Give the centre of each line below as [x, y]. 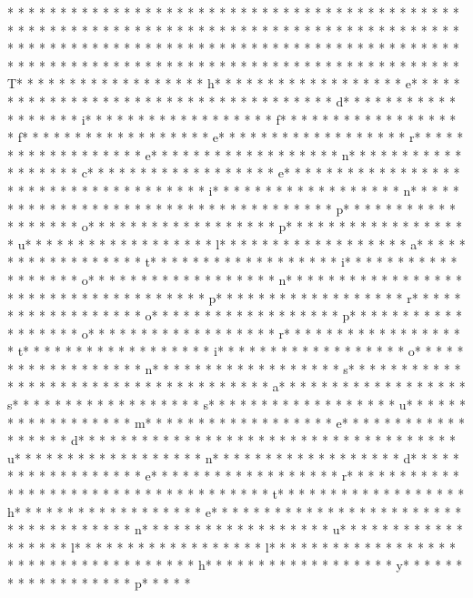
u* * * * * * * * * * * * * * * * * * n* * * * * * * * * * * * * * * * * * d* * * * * [233, 457]
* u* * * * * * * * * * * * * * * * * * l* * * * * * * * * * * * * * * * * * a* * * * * [236, 243]
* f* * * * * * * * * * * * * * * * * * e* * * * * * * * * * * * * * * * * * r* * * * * [236, 137]
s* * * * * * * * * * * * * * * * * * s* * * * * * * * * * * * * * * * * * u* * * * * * [236, 405]
